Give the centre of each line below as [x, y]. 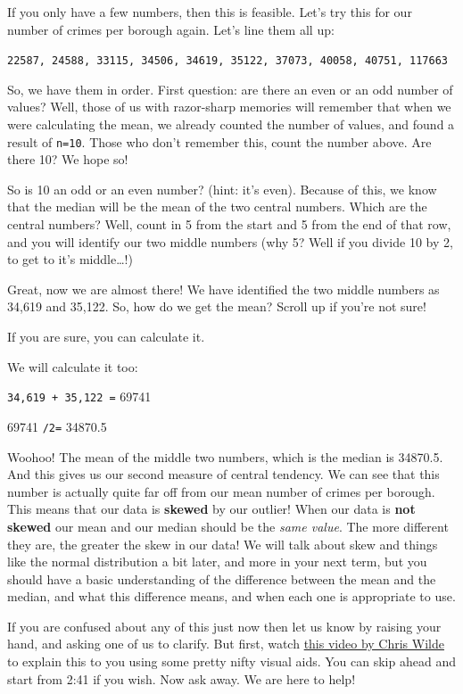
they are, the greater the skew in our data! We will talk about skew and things [223, 544]
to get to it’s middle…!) [70, 259]
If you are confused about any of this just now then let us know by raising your [224, 626]
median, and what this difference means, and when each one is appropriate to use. [231, 596]
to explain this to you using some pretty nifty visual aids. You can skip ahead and [231, 661]
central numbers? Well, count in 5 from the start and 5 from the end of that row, [229, 224]
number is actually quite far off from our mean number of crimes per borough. [221, 491]
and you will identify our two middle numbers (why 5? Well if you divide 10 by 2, [230, 241]
